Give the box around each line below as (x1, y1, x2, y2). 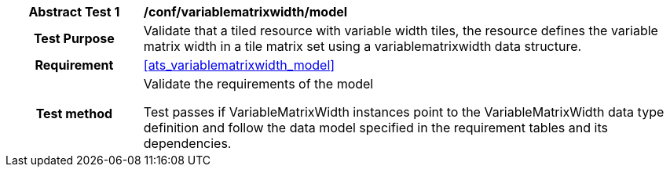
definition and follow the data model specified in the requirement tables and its (143, 120, 608, 135)
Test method (35, 106, 113, 121)
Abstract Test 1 (28, 4, 120, 20)
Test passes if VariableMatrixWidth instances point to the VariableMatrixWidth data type (143, 104, 665, 120)
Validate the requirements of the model (143, 76, 374, 92)
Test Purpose (33, 31, 115, 46)
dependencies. (143, 135, 232, 151)
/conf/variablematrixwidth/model (143, 4, 348, 20)
